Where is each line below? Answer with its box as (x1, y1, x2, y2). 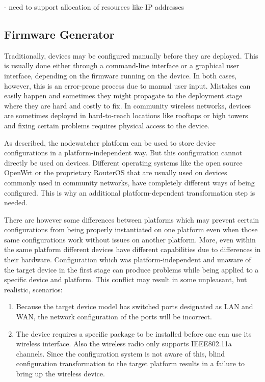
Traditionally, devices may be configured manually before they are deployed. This (4, 50, 258, 61)
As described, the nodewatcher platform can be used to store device (4, 137, 216, 148)
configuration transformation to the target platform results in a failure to (16, 358, 245, 369)
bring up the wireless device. (16, 368, 105, 379)
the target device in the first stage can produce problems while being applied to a (4, 264, 259, 275)
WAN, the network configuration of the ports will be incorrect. (16, 311, 212, 322)
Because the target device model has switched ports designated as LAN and (16, 301, 253, 312)
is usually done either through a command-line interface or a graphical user (4, 60, 240, 71)
